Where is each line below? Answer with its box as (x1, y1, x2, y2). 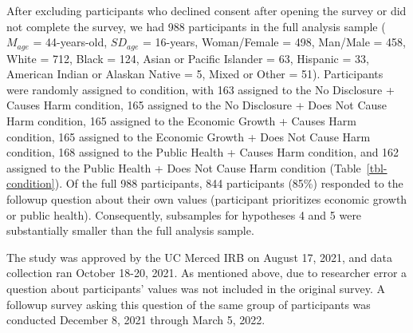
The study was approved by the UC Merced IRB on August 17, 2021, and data (6, 248, 393, 265)
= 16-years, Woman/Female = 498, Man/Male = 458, (142, 34, 406, 50)
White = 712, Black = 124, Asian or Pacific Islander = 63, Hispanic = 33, (6, 50, 369, 66)
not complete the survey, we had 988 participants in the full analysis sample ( (6, 18, 386, 34)
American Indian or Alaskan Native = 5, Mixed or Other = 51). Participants (6, 65, 383, 82)
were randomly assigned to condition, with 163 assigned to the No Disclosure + (6, 81, 395, 97)
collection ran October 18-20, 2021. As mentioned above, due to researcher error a (6, 264, 407, 281)
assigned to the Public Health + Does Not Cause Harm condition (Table (6, 159, 361, 176)
